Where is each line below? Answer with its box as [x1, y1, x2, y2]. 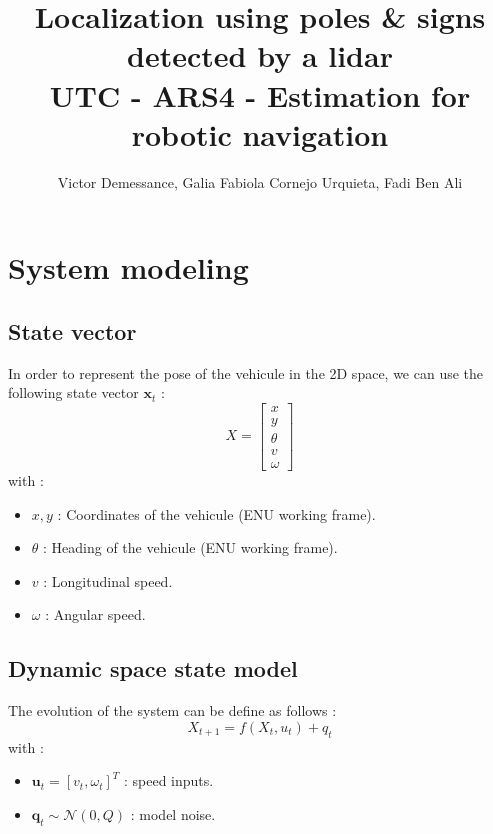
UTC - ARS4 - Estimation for [49, 74, 471, 115]
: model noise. [130, 803, 216, 824]
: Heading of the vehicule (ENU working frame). [43, 537, 338, 558]
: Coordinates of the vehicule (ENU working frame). [57, 503, 376, 524]
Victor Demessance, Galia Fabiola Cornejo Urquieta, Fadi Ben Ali [57, 171, 463, 192]
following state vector [8, 382, 139, 403]
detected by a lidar [127, 35, 393, 76]
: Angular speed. [45, 604, 146, 625]
